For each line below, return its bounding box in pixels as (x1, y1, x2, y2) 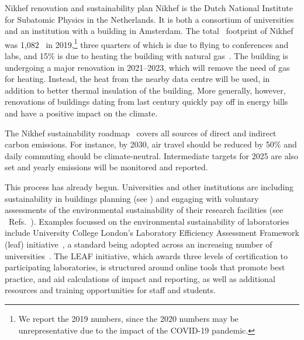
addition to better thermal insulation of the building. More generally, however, (5, 84, 286, 96)
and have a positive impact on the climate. (5, 107, 158, 119)
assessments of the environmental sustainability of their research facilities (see (5, 204, 284, 216)
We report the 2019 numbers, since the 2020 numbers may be (18, 312, 239, 324)
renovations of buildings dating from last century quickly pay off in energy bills (5, 95, 288, 108)
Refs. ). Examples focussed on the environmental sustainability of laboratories (8, 215, 289, 227)
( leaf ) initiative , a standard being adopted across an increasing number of (5, 238, 272, 250)
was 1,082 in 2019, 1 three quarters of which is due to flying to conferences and (5, 36, 289, 50)
